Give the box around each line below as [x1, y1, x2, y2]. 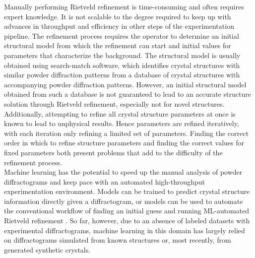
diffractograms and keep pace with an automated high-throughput [4, 176, 205, 187]
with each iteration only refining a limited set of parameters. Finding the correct [4, 128, 249, 138]
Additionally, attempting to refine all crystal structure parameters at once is [4, 108, 236, 119]
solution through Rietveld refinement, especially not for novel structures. [4, 98, 225, 109]
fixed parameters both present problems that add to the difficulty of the [4, 147, 223, 157]
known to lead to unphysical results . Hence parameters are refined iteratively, [4, 118, 239, 129]
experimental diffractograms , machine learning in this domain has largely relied [4, 225, 245, 235]
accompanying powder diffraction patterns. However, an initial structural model [4, 79, 247, 89]
